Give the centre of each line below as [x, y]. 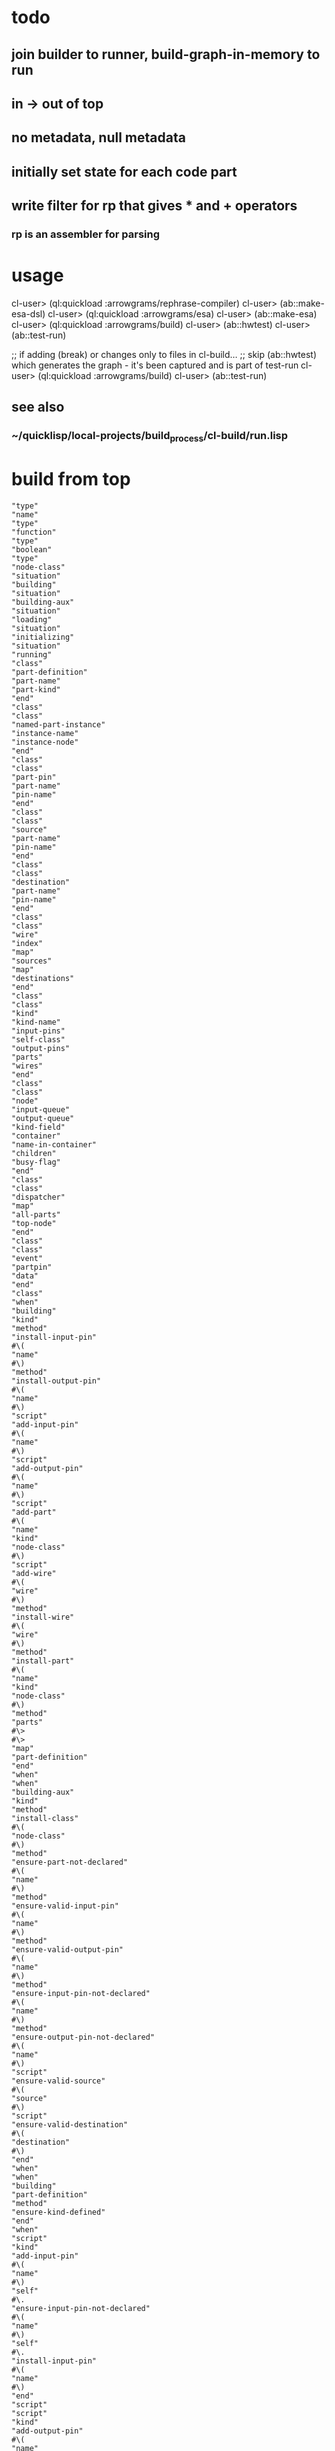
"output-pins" [41, 1048]
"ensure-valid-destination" [70, 2124]
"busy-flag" [36, 1162]
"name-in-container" [54, 1144]
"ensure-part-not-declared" [70, 1862]
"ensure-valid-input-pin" [65, 1906]
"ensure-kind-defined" [58, 2212]
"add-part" [34, 1512]
